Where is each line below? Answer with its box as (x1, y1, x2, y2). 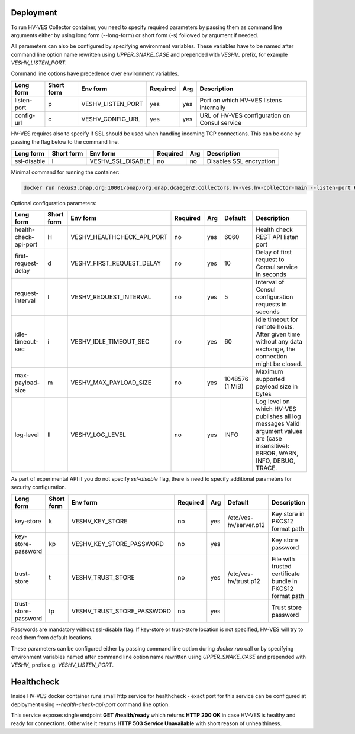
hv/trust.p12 (227, 577, 260, 585)
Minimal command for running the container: (11, 169, 120, 176)
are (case (256, 435, 282, 442)
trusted (271, 562, 292, 570)
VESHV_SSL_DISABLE (89, 157, 151, 165)
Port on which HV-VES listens (199, 96, 282, 104)
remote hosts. (256, 323, 295, 331)
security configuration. (11, 484, 67, 491)
